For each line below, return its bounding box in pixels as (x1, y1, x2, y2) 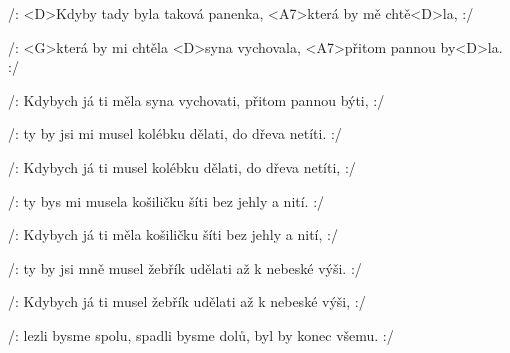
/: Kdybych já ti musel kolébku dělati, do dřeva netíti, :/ (8, 156, 356, 177)
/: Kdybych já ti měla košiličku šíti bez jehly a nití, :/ (8, 224, 338, 245)
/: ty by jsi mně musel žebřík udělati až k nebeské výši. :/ (8, 257, 362, 278)
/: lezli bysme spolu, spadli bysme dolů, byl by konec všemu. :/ (8, 324, 394, 345)
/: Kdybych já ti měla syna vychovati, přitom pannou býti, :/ (8, 89, 385, 110)
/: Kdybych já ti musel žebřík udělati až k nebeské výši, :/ (8, 291, 366, 312)
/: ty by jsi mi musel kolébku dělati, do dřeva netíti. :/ (8, 123, 342, 144)
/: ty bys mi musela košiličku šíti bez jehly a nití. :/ (8, 190, 325, 211)
